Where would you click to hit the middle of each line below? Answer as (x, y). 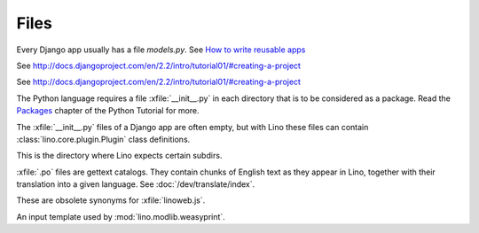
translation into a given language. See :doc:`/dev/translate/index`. (136, 184)
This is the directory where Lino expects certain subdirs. (119, 156)
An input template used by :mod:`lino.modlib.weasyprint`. (121, 216)
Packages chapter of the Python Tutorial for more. (108, 111)
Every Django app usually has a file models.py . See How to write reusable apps (161, 50)
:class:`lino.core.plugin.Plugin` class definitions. (103, 139)
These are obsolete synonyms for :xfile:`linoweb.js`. (111, 200)
